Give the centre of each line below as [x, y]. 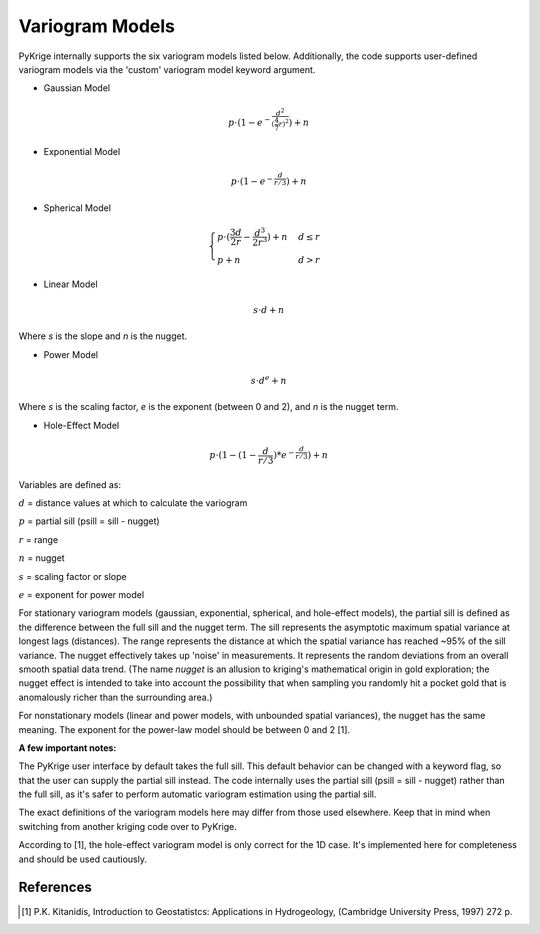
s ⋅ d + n [269, 310]
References [55, 887]
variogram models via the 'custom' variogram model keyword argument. [167, 69]
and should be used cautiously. [82, 859]
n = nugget [41, 558]
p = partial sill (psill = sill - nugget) [89, 521]
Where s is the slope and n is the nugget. [103, 336]
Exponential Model [82, 151]
